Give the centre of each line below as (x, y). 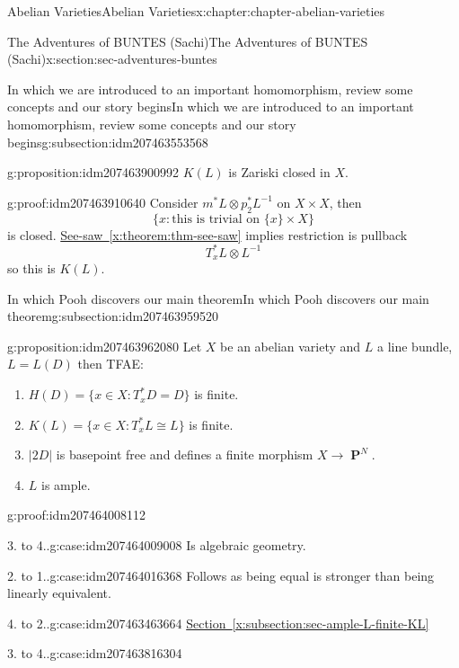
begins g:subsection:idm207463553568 (108, 142)
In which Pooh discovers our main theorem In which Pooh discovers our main (218, 298)
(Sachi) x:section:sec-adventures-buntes (112, 59)
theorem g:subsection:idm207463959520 (113, 316)
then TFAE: (110, 364)
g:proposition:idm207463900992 (93, 172)
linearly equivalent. (59, 593)
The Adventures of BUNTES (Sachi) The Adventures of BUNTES (188, 41)
